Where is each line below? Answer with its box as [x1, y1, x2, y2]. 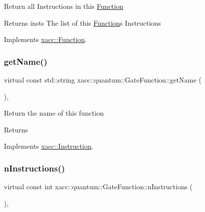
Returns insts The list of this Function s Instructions [4, 17, 161, 28]
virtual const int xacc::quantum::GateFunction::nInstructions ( [4, 181, 193, 192]
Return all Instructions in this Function [4, 1, 124, 11]
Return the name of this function [4, 108, 104, 118]
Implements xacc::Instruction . [4, 141, 94, 151]
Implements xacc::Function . [4, 34, 87, 44]
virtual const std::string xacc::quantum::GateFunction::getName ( [4, 75, 202, 85]
